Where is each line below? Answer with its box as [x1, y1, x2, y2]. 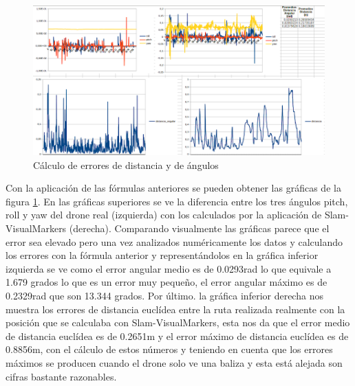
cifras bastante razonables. [6, 369, 117, 383]
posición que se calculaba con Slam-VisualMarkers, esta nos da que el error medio [6, 315, 350, 330]
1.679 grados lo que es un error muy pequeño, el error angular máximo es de [6, 275, 327, 289]
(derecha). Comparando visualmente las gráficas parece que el [69, 221, 330, 236]
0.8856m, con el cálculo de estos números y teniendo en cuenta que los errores [6, 342, 333, 356]
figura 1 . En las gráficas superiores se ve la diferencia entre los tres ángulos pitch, [6, 194, 348, 208]
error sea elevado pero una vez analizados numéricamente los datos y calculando [6, 234, 343, 249]
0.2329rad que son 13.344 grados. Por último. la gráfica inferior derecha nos [6, 288, 323, 303]
